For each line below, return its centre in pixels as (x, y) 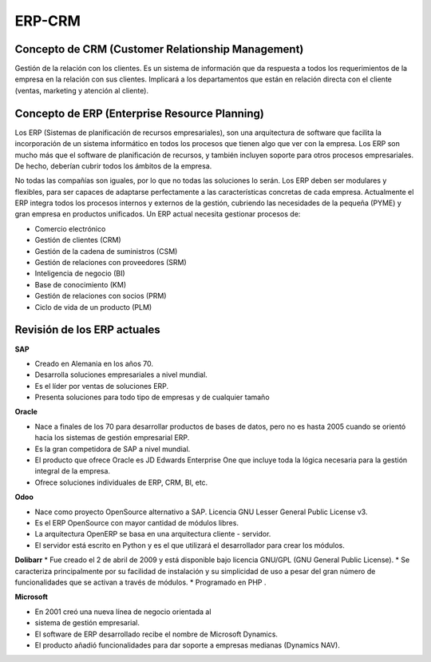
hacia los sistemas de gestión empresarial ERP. (112, 438)
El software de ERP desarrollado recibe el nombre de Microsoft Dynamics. (156, 634)
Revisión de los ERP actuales (87, 330)
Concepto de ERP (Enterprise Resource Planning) (140, 113)
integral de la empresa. (73, 471)
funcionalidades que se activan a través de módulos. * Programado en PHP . (140, 582)
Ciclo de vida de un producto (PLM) (93, 307)
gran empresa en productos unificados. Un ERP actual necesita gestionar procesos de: (158, 214)
